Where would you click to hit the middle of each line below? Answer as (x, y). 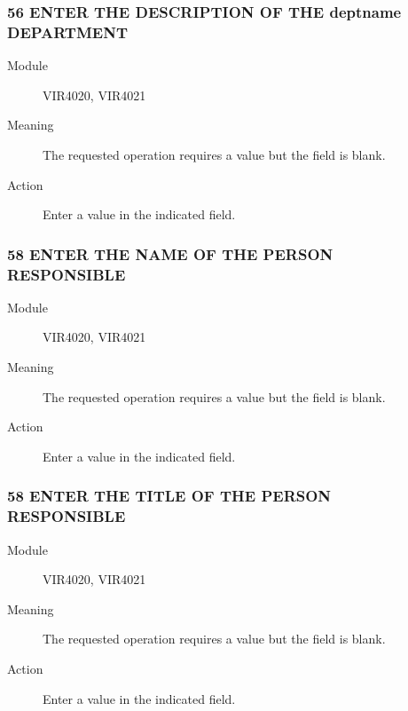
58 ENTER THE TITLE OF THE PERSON (169, 496)
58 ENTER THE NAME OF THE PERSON (170, 253)
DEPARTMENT (67, 32)
